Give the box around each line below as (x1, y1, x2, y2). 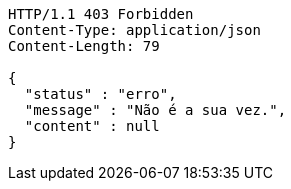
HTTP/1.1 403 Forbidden (8, 6, 194, 22)
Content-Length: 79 (8, 38, 160, 54)
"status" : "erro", (24, 86, 177, 102)
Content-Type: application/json (8, 22, 261, 38)
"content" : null (24, 118, 160, 134)
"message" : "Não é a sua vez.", (24, 102, 287, 118)
